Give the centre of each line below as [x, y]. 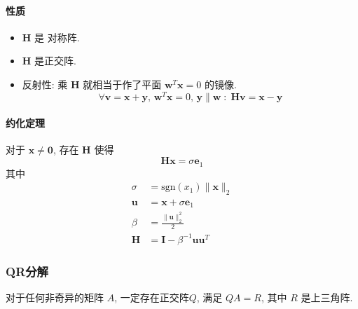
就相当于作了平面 [122, 84]
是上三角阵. [327, 297]
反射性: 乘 [45, 84]
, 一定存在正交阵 [152, 297]
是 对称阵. [57, 37]
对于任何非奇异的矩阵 [55, 297]
